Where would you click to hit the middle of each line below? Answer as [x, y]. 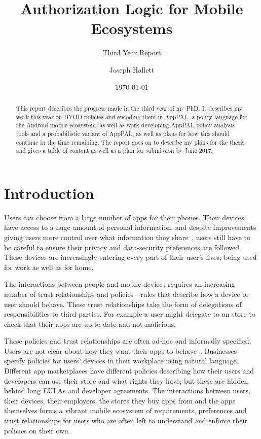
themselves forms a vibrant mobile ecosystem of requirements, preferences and [125, 410]
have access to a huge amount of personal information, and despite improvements [130, 227]
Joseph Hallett [132, 69]
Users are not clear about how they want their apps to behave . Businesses [121, 350]
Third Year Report [132, 53]
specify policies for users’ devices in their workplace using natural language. [121, 361]
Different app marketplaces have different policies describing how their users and [129, 371]
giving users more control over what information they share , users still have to [127, 237]
